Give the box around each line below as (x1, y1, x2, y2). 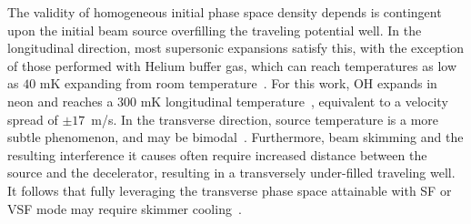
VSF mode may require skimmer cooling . (7, 199, 242, 218)
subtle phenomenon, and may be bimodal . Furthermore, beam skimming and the (7, 127, 464, 147)
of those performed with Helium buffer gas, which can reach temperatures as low (7, 56, 457, 75)
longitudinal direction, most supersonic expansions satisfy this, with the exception (7, 38, 465, 57)
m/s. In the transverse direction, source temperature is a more (91, 109, 439, 128)
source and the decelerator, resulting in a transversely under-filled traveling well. (7, 163, 456, 182)
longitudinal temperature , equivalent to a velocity (165, 91, 448, 110)
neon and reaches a (7, 91, 114, 110)
